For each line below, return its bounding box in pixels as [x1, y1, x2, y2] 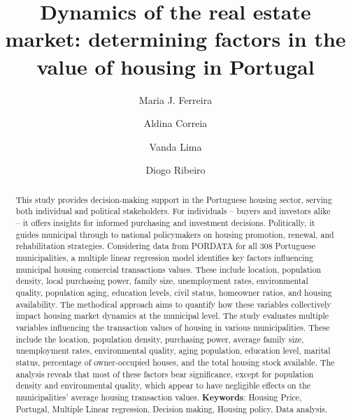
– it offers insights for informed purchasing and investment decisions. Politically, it [15, 216, 315, 228]
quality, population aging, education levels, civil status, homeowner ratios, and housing [15, 286, 332, 298]
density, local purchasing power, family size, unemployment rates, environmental [15, 275, 308, 287]
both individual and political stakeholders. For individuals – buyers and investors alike [15, 205, 331, 217]
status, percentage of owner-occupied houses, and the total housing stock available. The [15, 356, 335, 368]
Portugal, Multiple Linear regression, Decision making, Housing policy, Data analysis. [15, 403, 327, 415]
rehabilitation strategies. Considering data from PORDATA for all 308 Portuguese [15, 240, 316, 252]
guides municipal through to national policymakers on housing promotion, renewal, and [15, 228, 334, 240]
